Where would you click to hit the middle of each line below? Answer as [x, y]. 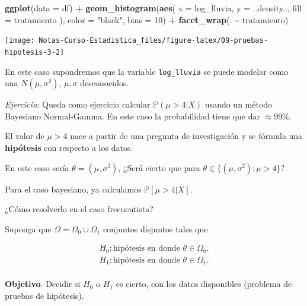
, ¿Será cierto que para [159, 167]
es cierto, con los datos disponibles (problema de [204, 284]
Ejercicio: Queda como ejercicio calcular [78, 104]
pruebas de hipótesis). [44, 295]
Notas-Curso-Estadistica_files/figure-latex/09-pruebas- [153, 41]
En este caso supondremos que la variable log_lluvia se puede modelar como [147, 71]
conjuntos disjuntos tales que [155, 228]
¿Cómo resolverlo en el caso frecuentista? [79, 209]
